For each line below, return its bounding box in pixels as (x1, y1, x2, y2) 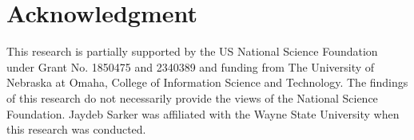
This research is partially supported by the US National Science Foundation (6, 43, 378, 60)
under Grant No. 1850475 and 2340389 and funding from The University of (6, 58, 375, 75)
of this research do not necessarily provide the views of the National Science (6, 89, 378, 106)
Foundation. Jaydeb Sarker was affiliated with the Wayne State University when (6, 105, 400, 122)
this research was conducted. (6, 121, 146, 138)
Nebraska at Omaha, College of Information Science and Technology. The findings (6, 74, 408, 91)
